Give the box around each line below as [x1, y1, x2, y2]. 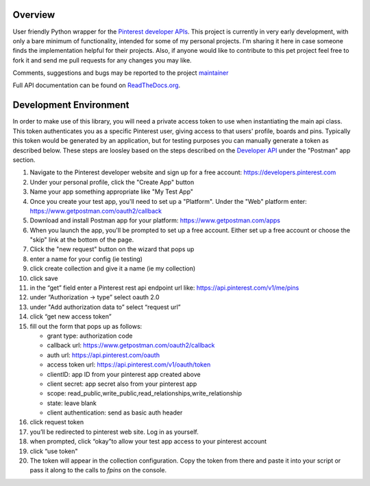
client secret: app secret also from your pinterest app [47, 380, 197, 388]
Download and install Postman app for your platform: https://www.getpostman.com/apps [29, 216, 281, 224]
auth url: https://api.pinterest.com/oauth [47, 351, 160, 359]
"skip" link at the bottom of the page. [29, 235, 134, 244]
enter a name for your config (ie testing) [29, 255, 143, 263]
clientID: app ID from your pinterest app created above [47, 370, 201, 378]
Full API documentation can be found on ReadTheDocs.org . [12, 81, 181, 89]
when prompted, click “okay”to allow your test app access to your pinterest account [29, 437, 267, 445]
